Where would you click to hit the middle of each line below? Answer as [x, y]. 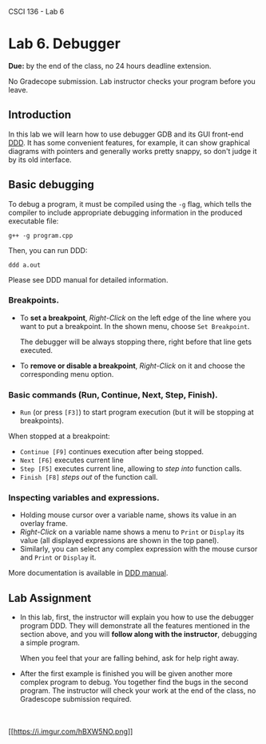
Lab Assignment [50, 598]
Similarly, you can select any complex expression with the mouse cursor [139, 549]
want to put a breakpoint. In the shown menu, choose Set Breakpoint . [135, 326]
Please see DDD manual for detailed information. [88, 279]
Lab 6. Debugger [65, 44]
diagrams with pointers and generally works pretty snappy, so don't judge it [133, 151]
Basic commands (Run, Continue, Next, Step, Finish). [113, 394]
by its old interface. [40, 160]
